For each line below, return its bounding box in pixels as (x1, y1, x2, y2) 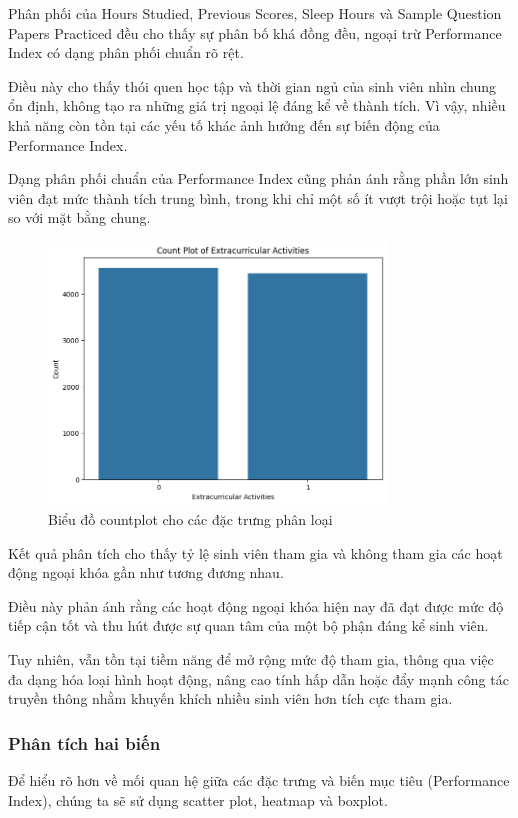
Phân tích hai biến (8, 730, 161, 755)
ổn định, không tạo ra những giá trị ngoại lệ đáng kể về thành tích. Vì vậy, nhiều (8, 95, 506, 116)
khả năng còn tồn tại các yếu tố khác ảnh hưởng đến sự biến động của (8, 114, 440, 135)
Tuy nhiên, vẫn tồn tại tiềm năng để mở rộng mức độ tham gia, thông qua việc (8, 649, 494, 670)
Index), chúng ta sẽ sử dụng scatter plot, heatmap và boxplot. (8, 789, 388, 810)
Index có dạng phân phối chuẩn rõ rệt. (8, 42, 244, 63)
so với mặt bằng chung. (8, 207, 151, 228)
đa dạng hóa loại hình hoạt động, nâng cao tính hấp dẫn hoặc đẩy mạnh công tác (8, 668, 509, 689)
